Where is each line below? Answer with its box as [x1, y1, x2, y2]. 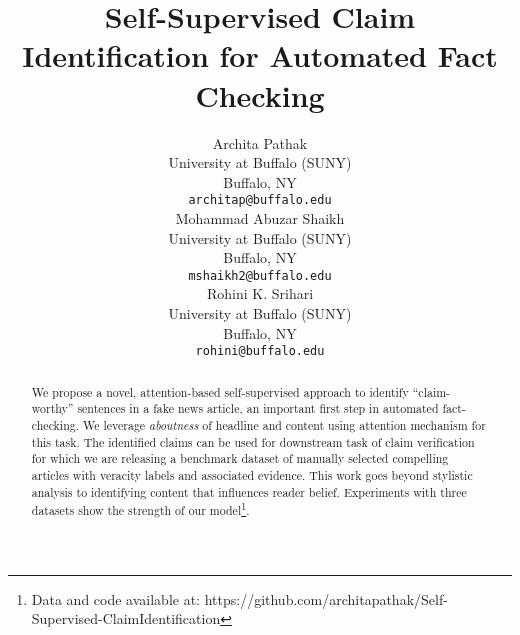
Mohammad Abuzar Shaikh [175, 207, 345, 228]
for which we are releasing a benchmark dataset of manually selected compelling [31, 450, 449, 467]
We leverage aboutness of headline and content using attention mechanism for [82, 416, 486, 433]
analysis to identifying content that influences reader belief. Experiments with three [31, 483, 467, 500]
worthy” [31, 400, 74, 417]
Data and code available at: [31, 588, 200, 609]
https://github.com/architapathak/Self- [204, 588, 448, 609]
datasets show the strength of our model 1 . [31, 499, 250, 519]
